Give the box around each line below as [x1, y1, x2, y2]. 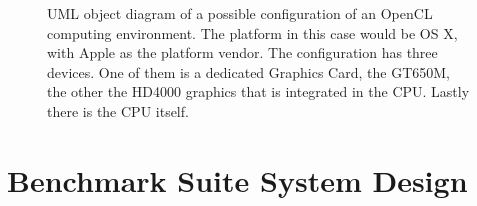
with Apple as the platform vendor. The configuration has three [47, 42, 438, 63]
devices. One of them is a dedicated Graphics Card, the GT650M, [47, 61, 450, 82]
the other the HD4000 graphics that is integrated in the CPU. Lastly [47, 81, 470, 102]
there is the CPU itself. [47, 100, 189, 121]
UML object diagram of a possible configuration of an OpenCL [47, 3, 433, 23]
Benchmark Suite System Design [7, 159, 468, 200]
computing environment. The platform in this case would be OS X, [47, 22, 458, 43]
